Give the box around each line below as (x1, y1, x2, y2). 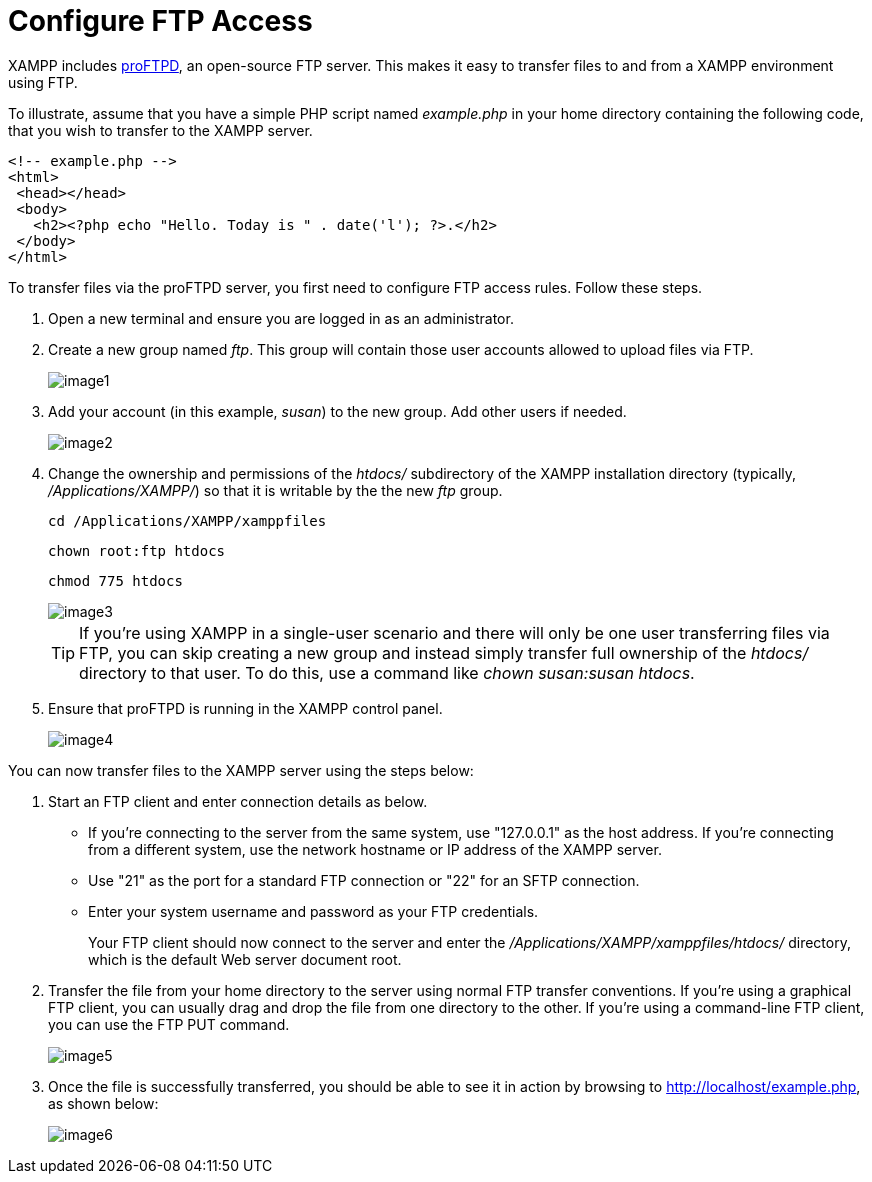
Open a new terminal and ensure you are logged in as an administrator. (48, 309, 514, 327)
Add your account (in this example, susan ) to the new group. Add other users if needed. (48, 402, 627, 420)
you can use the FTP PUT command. (48, 1015, 290, 1033)
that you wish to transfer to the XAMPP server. (8, 121, 313, 139)
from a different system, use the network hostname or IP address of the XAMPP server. (88, 840, 662, 858)
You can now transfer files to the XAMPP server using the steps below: (8, 761, 474, 779)
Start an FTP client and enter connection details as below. (48, 792, 428, 810)
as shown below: (48, 1094, 159, 1112)
